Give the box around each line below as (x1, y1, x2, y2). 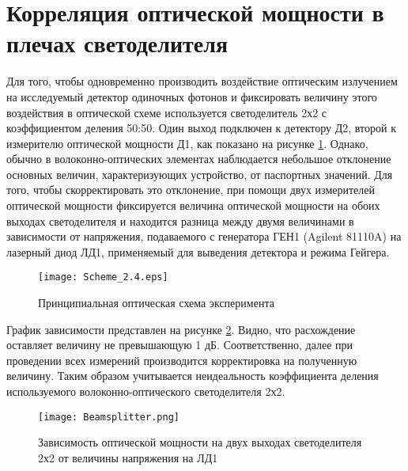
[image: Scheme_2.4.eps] (38, 272, 168, 283)
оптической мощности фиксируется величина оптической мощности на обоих (6, 197, 380, 214)
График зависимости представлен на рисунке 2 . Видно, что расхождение (6, 321, 356, 337)
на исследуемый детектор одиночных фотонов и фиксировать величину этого (6, 88, 377, 104)
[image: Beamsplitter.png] (38, 411, 179, 423)
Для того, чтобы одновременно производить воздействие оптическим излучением (6, 73, 398, 89)
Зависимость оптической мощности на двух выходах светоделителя (38, 434, 362, 450)
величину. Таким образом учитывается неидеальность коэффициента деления (6, 367, 379, 384)
